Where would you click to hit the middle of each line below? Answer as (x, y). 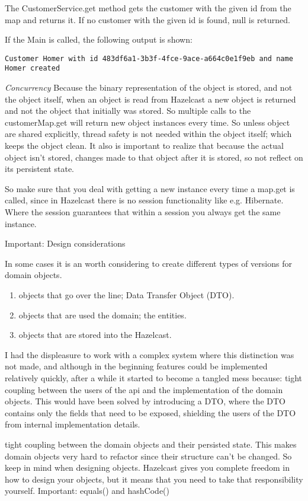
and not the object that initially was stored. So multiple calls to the (128, 111)
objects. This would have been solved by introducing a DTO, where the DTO (145, 401)
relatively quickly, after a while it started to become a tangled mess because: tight (154, 377)
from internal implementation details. (73, 424)
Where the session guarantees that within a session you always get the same (143, 212)
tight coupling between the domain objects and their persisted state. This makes (151, 444)
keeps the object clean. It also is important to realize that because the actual (144, 146)
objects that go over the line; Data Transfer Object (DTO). (126, 295)
